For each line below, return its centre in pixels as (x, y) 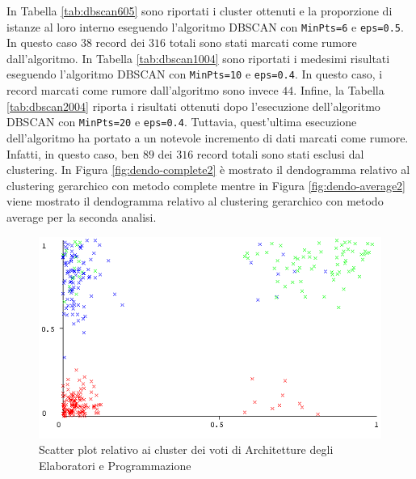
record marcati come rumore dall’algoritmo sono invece (143, 90)
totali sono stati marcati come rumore (263, 42)
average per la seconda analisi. (82, 216)
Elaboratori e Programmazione (115, 465)
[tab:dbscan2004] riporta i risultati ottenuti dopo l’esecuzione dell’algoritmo (193, 106)
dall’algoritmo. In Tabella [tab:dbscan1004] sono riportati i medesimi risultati (198, 58)
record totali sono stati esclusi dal (280, 153)
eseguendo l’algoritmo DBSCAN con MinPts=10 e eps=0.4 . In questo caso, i (195, 74)
